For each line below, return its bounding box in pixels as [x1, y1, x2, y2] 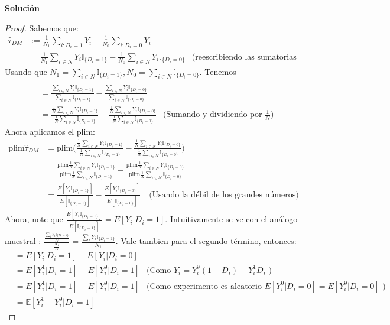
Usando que [5, 65, 47, 77]
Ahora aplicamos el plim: [5, 125, 95, 138]
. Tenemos [199, 65, 236, 77]
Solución [5, 2, 40, 14]
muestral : [5, 235, 41, 247]
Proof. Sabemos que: [5, 21, 79, 34]
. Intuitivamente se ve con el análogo [165, 213, 298, 225]
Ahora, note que [5, 213, 63, 225]
